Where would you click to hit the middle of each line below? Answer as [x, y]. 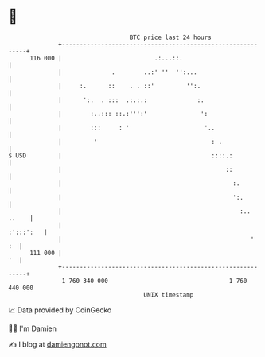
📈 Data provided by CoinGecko [60, 310]
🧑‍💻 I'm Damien [33, 328]
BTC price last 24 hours [171, 37]
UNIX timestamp [169, 295]
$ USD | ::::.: [121, 155]
